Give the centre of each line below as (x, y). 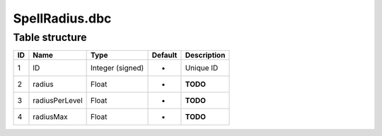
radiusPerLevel (58, 101)
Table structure (50, 37)
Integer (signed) (117, 68)
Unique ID (202, 68)
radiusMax (51, 117)
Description (205, 55)
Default (164, 55)
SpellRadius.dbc (62, 18)
